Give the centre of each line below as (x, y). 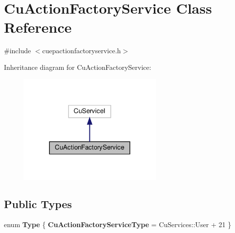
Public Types (38, 204)
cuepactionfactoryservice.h (82, 51)
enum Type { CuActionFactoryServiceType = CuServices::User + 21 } (118, 224)
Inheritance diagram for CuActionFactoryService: (78, 67)
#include (18, 51)
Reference (38, 27)
